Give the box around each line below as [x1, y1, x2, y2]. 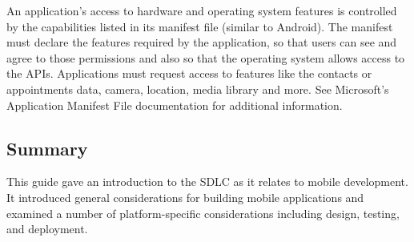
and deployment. [6, 220, 88, 237]
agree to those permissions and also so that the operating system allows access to [6, 49, 405, 66]
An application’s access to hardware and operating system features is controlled [6, 2, 397, 18]
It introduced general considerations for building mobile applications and [6, 188, 364, 205]
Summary [6, 135, 88, 160]
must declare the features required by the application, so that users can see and [6, 34, 397, 50]
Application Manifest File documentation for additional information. [6, 96, 343, 113]
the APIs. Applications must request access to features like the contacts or [6, 65, 372, 82]
